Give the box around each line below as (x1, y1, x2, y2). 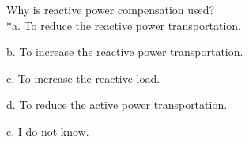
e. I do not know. (6, 122, 89, 139)
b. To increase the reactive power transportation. (6, 43, 243, 60)
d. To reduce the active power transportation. (6, 96, 228, 113)
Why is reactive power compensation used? (6, 2, 215, 17)
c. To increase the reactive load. (6, 69, 160, 86)
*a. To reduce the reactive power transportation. (6, 17, 241, 33)
